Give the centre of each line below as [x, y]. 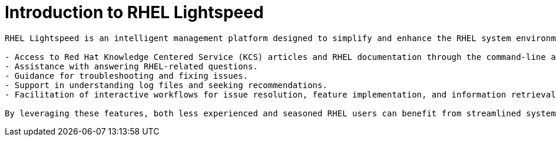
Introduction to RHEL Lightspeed [134, 12]
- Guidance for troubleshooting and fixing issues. [127, 75]
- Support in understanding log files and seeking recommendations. [166, 85]
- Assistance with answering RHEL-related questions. [131, 66]
